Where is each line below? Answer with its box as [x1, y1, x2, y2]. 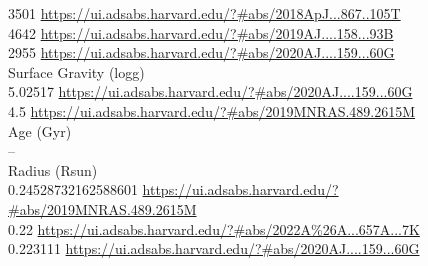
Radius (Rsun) [8, 159, 98, 180]
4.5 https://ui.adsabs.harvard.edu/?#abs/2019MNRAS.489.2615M [8, 100, 416, 121]
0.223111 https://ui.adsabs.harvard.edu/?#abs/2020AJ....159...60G [8, 238, 420, 259]
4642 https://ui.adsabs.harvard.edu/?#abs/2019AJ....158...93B [8, 22, 394, 43]
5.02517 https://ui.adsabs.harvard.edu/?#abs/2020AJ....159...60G [8, 81, 413, 102]
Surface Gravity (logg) [8, 61, 145, 82]
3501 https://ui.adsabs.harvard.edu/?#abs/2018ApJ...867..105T [8, 3, 401, 23]
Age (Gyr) [8, 120, 72, 141]
